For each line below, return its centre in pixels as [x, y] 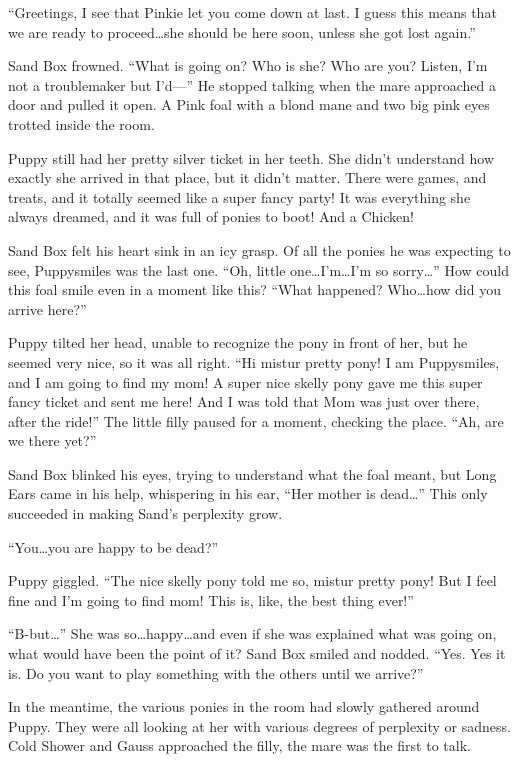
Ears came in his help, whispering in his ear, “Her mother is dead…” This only [248, 493]
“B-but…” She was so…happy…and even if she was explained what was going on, [252, 633]
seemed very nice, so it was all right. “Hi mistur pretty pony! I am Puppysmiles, [254, 361]
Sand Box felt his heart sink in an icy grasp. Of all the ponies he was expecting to [259, 249]
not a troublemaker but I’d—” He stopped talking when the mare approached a [252, 84]
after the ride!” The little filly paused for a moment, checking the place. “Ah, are [256, 420]
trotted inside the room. [81, 123]
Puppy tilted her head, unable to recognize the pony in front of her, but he [238, 342]
